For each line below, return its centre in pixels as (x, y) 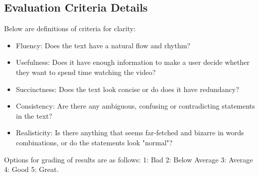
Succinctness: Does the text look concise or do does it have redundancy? (127, 89)
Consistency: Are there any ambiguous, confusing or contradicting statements (136, 106)
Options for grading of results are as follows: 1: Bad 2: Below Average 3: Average (128, 159)
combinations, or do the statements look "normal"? (94, 142)
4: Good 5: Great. (31, 169)
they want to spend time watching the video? (86, 72)
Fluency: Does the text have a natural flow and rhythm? (103, 45)
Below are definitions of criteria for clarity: (70, 28)
